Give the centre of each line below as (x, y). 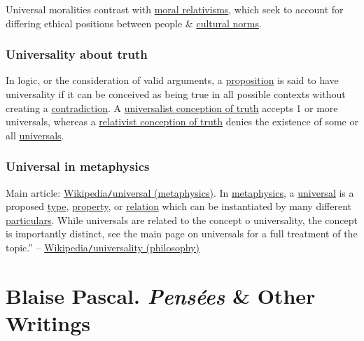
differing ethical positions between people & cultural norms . (134, 23)
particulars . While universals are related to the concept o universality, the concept (182, 220)
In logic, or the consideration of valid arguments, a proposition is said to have (172, 80)
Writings (48, 323)
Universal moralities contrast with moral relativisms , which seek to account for (175, 9)
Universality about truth (77, 54)
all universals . (35, 135)
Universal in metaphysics (78, 166)
